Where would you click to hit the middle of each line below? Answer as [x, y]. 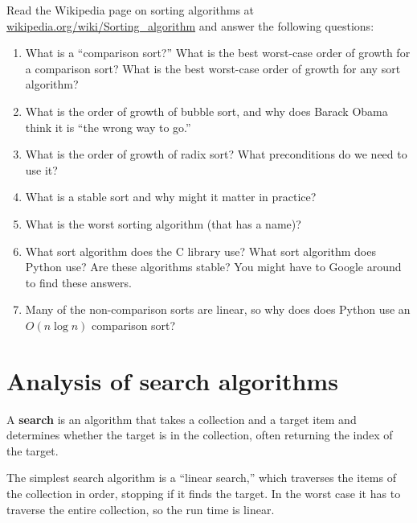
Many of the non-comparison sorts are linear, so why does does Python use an [218, 309]
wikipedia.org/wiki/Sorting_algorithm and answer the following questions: [190, 25]
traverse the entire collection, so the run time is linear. [141, 509]
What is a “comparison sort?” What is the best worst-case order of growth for [218, 53]
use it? [41, 169]
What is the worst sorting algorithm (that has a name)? [163, 223]
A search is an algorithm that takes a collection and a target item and [182, 419]
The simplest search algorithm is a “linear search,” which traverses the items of [201, 478]
